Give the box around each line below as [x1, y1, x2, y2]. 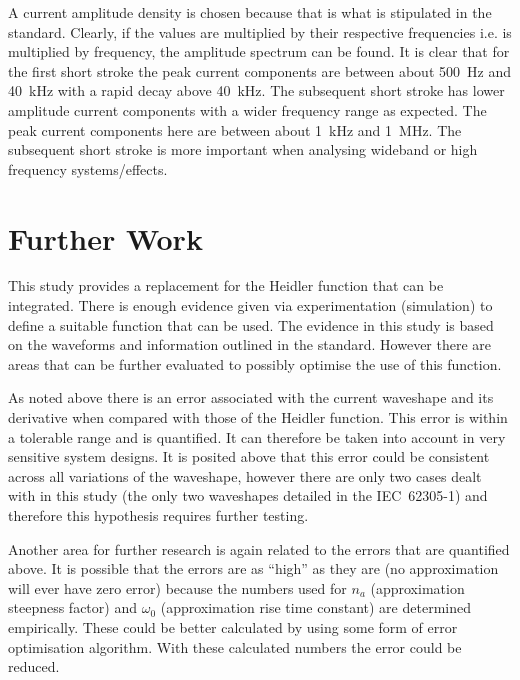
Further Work [8, 217, 203, 258]
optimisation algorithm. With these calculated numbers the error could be [8, 636, 462, 657]
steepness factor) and [8, 597, 137, 618]
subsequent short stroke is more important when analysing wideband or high [8, 139, 478, 160]
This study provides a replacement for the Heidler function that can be [8, 275, 444, 296]
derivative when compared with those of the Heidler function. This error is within [8, 407, 508, 428]
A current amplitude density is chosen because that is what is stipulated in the [8, 2, 492, 22]
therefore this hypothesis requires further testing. [8, 505, 309, 525]
